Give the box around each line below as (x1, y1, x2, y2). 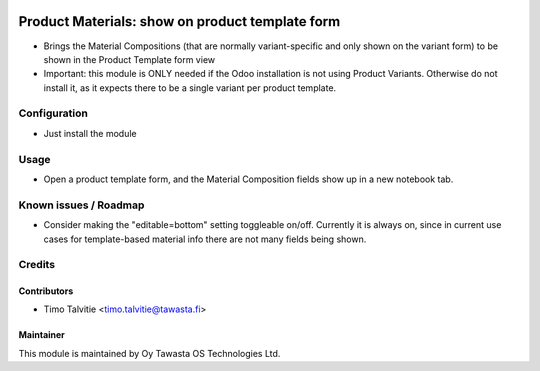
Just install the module (43, 127, 137, 139)
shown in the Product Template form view (43, 53, 215, 65)
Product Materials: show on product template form (18, 13, 341, 30)
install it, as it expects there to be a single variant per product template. (43, 81, 337, 94)
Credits (18, 258, 55, 272)
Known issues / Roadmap (18, 198, 145, 212)
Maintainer (18, 329, 65, 341)
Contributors (18, 285, 74, 297)
